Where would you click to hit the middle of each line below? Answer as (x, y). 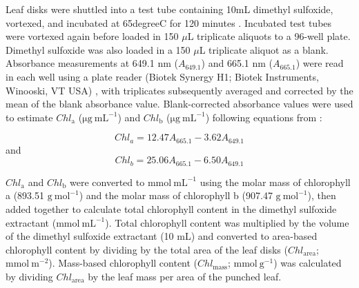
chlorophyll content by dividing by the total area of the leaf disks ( (147, 249)
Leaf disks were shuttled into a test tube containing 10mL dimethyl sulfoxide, (169, 9)
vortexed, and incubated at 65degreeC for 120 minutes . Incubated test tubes (169, 22)
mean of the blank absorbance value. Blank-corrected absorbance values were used (179, 104)
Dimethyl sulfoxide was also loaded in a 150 (98, 49)
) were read (320, 63)
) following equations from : (264, 117)
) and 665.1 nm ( (237, 63)
